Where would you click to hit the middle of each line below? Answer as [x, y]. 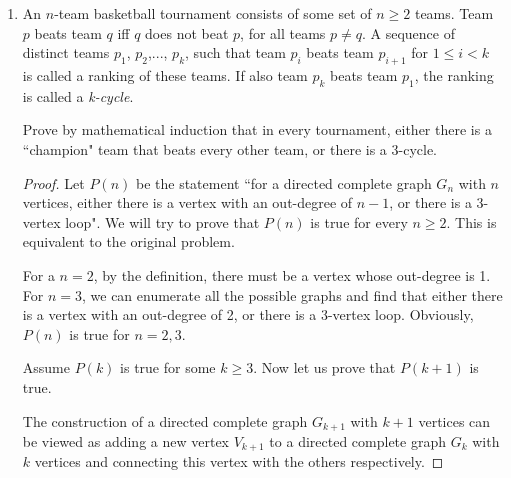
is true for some [168, 367]
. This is [471, 221]
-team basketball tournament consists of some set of [213, 13]
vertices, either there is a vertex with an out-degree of [187, 202]
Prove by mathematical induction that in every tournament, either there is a [257, 129]
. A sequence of [408, 32]
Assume [46, 367]
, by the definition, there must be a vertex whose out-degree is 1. [292, 274]
